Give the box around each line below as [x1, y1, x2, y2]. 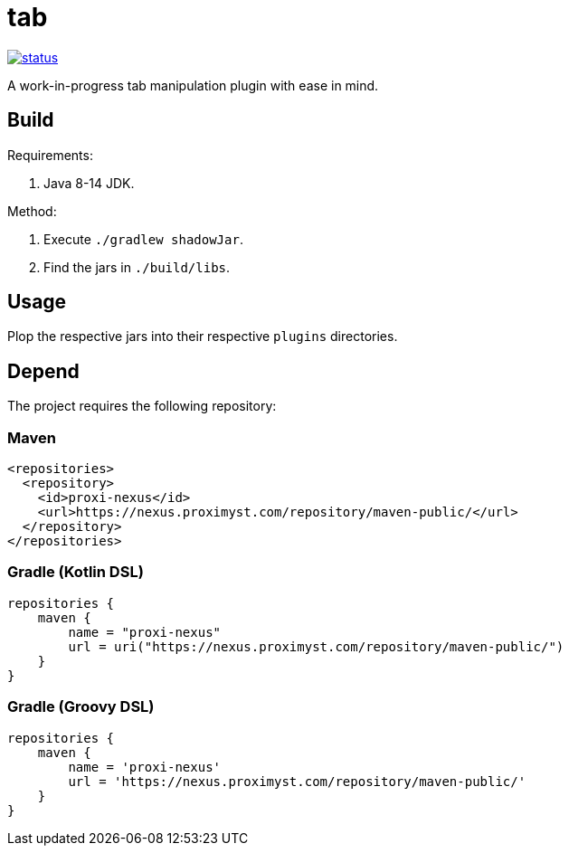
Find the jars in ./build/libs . [43, 259, 231, 275]
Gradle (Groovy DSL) [7, 697, 155, 716]
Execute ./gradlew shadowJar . [43, 231, 243, 247]
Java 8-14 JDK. [43, 175, 135, 191]
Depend [7, 359, 80, 383]
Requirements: [7, 147, 93, 163]
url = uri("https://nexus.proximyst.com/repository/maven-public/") [68, 639, 564, 654]
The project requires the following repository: [7, 398, 277, 414]
